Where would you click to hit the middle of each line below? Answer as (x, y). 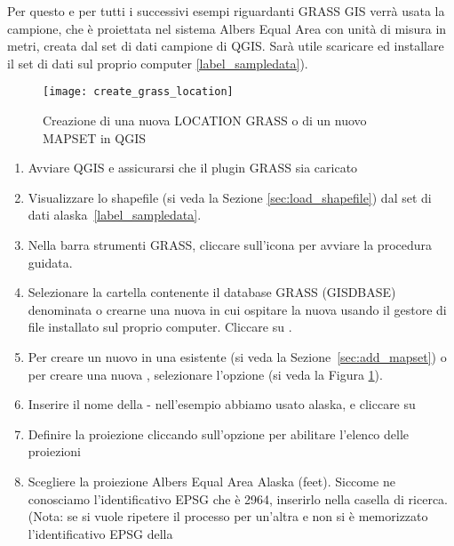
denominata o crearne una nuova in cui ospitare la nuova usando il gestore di (237, 309)
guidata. (50, 262)
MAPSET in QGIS (95, 137)
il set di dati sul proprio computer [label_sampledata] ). (158, 63)
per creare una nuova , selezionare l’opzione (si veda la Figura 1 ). (205, 374)
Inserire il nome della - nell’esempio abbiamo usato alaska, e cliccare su (222, 404)
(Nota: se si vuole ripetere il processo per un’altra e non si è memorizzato (228, 516)
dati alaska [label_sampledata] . (115, 215)
